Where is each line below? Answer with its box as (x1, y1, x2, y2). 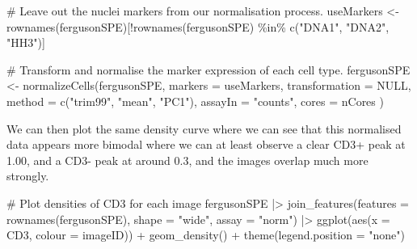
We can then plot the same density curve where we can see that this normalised (6, 120, 402, 137)
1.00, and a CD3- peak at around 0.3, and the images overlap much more (6, 151, 369, 168)
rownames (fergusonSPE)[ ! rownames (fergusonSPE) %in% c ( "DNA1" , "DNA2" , (6, 18, 390, 35)
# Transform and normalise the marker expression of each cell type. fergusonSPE (6, 61, 411, 78)
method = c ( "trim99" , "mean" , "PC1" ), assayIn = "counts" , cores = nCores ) (6, 92, 384, 109)
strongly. (6, 167, 49, 184)
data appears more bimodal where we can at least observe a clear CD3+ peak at (6, 136, 406, 153)
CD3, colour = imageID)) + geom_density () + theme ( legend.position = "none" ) (6, 226, 406, 243)
